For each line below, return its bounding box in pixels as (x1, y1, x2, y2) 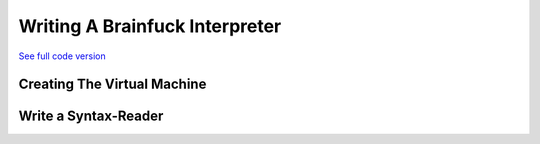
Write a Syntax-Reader (18, 108, 164, 125)
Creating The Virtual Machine (18, 76, 207, 93)
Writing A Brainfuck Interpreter (18, 15, 282, 37)
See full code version (18, 50, 106, 62)
